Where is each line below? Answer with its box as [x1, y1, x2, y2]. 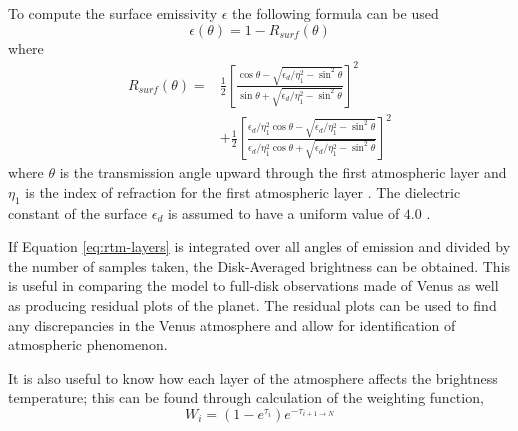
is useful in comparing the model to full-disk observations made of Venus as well [8, 275, 499, 296]
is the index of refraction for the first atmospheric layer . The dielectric [25, 181, 461, 202]
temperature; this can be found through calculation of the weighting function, [8, 387, 484, 408]
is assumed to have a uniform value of [167, 202, 400, 223]
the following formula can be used [232, 3, 439, 23]
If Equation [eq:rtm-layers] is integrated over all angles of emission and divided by [8, 236, 511, 257]
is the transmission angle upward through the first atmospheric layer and [59, 162, 507, 183]
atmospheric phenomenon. [8, 334, 168, 355]
